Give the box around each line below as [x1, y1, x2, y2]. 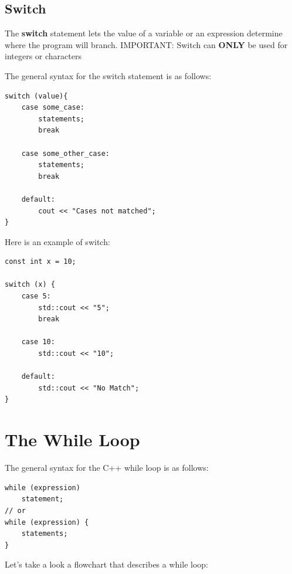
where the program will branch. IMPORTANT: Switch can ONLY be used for [5, 38, 288, 50]
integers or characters [5, 50, 82, 62]
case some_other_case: [21, 149, 110, 158]
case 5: [21, 292, 51, 301]
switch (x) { [5, 280, 55, 289]
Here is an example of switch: [5, 235, 110, 247]
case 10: [21, 338, 55, 347]
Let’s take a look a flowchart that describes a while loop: [5, 558, 208, 570]
